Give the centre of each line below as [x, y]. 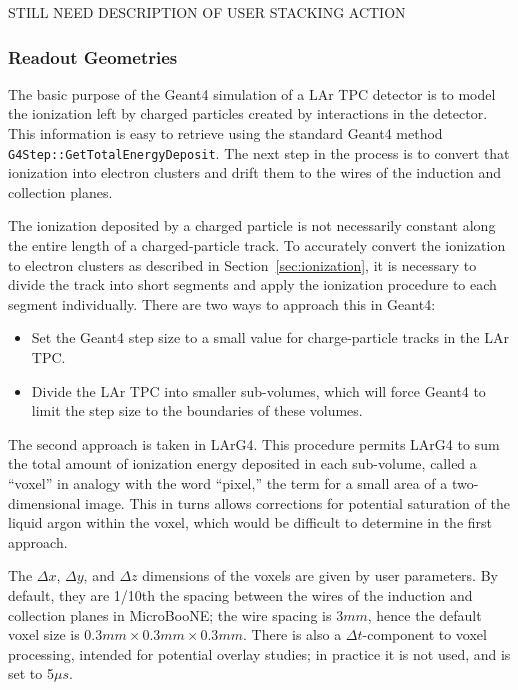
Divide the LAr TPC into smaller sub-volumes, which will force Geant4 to [258, 390]
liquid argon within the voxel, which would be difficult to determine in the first [250, 522]
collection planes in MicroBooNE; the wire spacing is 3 [176, 614]
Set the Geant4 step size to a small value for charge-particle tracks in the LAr [270, 337]
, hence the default [424, 614]
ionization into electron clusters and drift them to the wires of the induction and [255, 172]
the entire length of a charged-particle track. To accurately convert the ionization [257, 245]
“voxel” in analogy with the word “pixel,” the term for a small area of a [228, 482]
